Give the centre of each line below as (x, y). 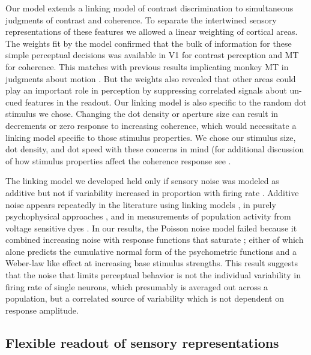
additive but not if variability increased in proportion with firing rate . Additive (152, 192)
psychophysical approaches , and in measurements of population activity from (148, 216)
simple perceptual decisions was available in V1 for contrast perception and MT (152, 55)
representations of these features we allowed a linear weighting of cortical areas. (152, 31)
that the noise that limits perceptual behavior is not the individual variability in (153, 275)
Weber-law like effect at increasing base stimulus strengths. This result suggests (152, 263)
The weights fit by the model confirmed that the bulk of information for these (149, 43)
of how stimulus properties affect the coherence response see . (118, 160)
